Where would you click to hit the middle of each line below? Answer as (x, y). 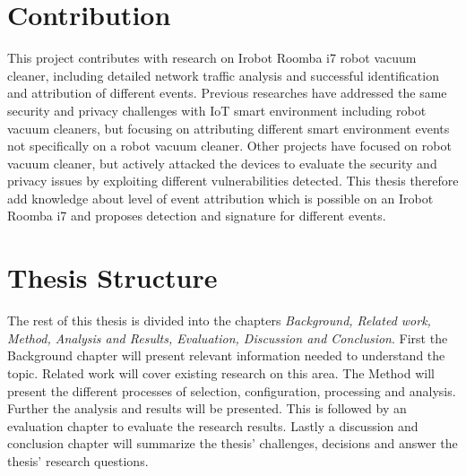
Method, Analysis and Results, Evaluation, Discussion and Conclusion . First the (228, 338)
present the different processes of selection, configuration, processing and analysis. (232, 390)
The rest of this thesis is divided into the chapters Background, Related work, (219, 320)
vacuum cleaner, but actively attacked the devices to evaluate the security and (222, 163)
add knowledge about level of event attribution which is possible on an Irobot (220, 198)
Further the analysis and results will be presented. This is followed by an (207, 408)
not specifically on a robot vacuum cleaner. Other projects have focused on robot (229, 146)
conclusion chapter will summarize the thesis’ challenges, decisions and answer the (233, 443)
